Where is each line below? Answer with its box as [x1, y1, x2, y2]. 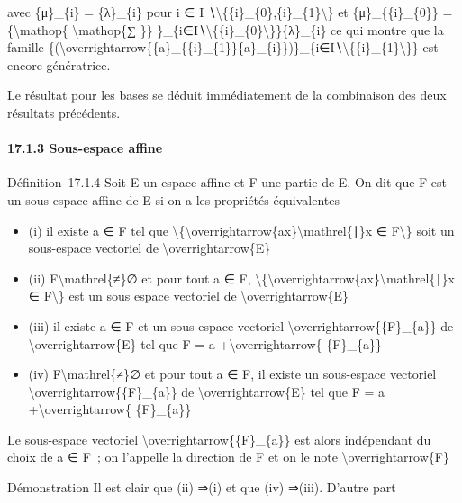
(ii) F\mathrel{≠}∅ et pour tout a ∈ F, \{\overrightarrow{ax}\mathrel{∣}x [28, 268, 455, 287]
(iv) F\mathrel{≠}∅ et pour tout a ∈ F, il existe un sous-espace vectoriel [28, 364, 437, 383]
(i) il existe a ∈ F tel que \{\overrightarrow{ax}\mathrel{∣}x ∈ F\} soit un [28, 220, 455, 239]
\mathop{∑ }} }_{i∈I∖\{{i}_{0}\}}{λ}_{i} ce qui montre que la [72, 20, 444, 39]
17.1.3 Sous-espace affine [7, 139, 163, 157]
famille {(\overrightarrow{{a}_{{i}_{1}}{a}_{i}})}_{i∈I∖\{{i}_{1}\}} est [7, 38, 439, 57]
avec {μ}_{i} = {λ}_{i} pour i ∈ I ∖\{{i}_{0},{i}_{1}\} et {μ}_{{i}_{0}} [7, 3, 439, 21]
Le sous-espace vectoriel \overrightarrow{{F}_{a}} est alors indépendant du [7, 429, 431, 448]
